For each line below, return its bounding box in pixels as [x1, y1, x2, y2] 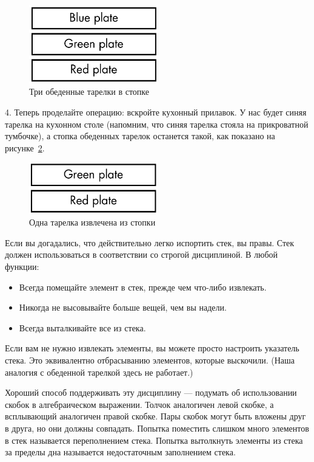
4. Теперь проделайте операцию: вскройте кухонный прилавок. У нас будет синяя [5, 105, 307, 118]
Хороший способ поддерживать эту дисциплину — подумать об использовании [5, 386, 297, 399]
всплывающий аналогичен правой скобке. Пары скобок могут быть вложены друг [5, 410, 306, 422]
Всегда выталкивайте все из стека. [19, 321, 146, 334]
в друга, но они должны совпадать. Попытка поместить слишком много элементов [5, 421, 309, 434]
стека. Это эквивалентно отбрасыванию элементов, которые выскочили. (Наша [5, 354, 295, 367]
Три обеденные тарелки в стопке [29, 85, 149, 98]
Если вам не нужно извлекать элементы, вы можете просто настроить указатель [5, 342, 299, 354]
